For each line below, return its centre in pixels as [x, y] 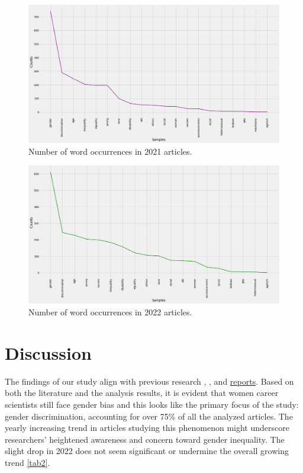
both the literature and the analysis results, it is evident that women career [142, 393]
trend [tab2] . [28, 462]
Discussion [48, 352]
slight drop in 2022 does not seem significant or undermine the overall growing [147, 451]
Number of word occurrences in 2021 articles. [110, 151]
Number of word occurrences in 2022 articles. [110, 312]
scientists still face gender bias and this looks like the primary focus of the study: [152, 404]
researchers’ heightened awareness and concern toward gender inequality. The [145, 439]
